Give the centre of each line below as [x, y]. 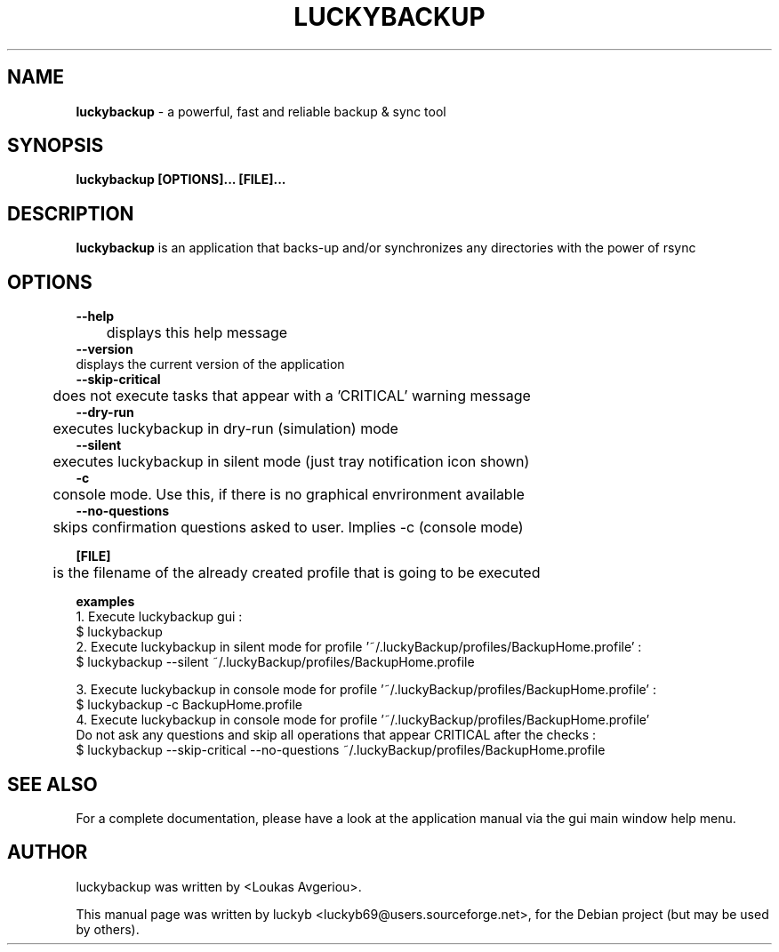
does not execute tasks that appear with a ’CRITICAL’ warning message [292, 396]
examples [105, 602]
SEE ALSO [52, 784]
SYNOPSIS [56, 146]
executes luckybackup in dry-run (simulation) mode [225, 429]
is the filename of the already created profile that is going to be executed [297, 573]
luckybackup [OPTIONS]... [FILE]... [181, 180]
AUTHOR [48, 852]
